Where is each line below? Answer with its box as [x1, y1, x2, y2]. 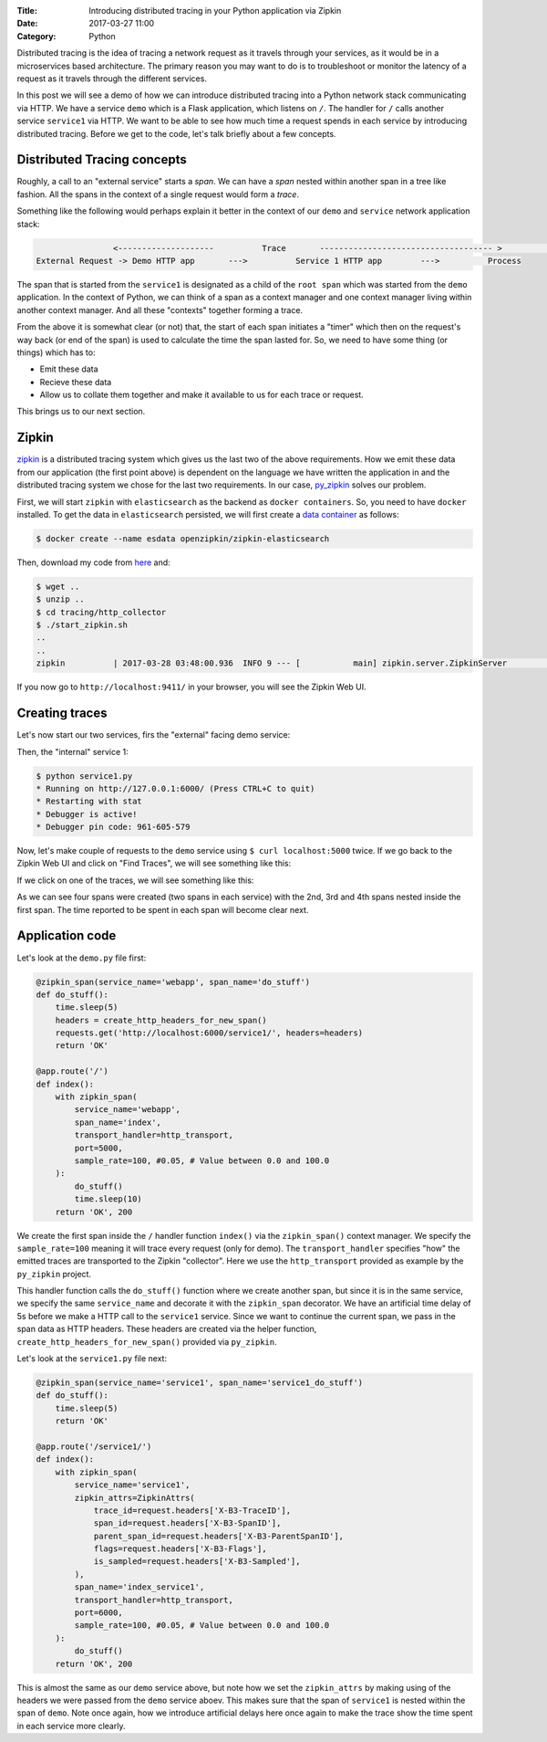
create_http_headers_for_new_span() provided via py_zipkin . [16, 1336, 277, 1347]
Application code [16, 928, 117, 944]
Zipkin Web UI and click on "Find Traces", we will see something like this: [16, 858, 292, 869]
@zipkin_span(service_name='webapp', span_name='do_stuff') [36, 977, 311, 987]
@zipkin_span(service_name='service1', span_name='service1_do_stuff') [36, 1378, 364, 1388]
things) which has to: [16, 347, 96, 358]
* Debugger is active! [36, 809, 138, 819]
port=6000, [74, 1608, 123, 1618]
